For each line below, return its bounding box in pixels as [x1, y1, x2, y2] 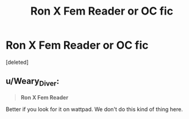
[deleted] [5, 58, 29, 66]
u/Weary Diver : [5, 76, 59, 88]
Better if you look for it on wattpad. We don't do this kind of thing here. [5, 105, 184, 113]
